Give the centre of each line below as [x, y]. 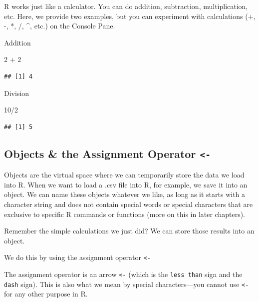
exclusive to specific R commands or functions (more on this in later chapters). [125, 214]
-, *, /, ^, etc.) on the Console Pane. [60, 26]
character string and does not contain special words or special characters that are [129, 204]
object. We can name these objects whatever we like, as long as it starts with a [125, 194]
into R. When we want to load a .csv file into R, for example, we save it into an [126, 184]
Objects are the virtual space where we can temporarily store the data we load [124, 175]
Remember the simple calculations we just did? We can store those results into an [129, 231]
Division [17, 93]
